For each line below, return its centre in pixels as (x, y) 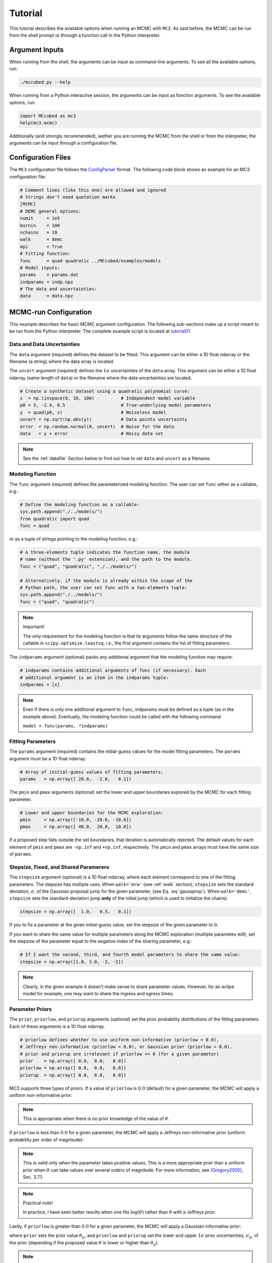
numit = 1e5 (40, 218)
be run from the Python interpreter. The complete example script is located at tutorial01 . (100, 331)
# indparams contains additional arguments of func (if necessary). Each (113, 670)
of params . (21, 854)
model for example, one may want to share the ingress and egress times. (98, 994)
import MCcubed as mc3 (48, 116)
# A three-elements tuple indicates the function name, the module (105, 552)
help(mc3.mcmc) (39, 123)
